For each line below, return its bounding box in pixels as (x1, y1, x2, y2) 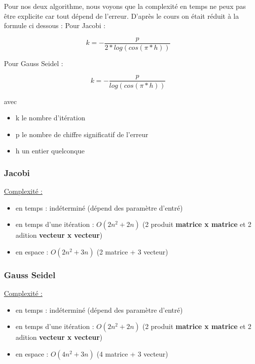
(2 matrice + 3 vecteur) (97, 246, 168, 256)
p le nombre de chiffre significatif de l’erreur (15, 129, 148, 139)
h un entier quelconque (15, 146, 85, 156)
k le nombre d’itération (15, 112, 85, 123)
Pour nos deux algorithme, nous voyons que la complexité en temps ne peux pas (4, 1, 246, 11)
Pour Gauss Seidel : (4, 58, 63, 68)
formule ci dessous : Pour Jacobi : (4, 20, 106, 31)
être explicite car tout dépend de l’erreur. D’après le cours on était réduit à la (4, 10, 239, 21)
